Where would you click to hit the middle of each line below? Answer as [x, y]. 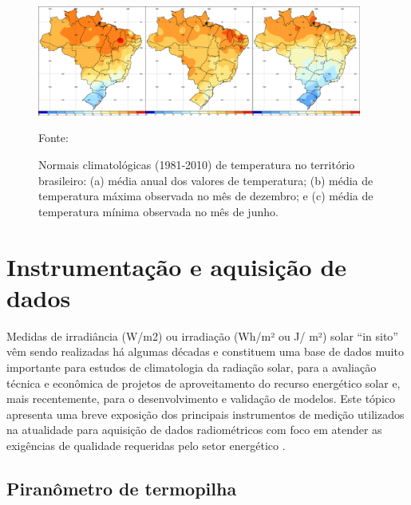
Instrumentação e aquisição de [177, 266]
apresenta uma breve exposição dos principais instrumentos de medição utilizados [205, 414]
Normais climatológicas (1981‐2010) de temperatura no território [197, 165]
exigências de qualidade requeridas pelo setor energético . [146, 445]
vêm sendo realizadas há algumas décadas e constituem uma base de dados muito [205, 351]
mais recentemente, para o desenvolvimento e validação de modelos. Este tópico [201, 398]
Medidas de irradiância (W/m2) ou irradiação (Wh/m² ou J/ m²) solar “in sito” [202, 335]
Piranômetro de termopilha [122, 488]
